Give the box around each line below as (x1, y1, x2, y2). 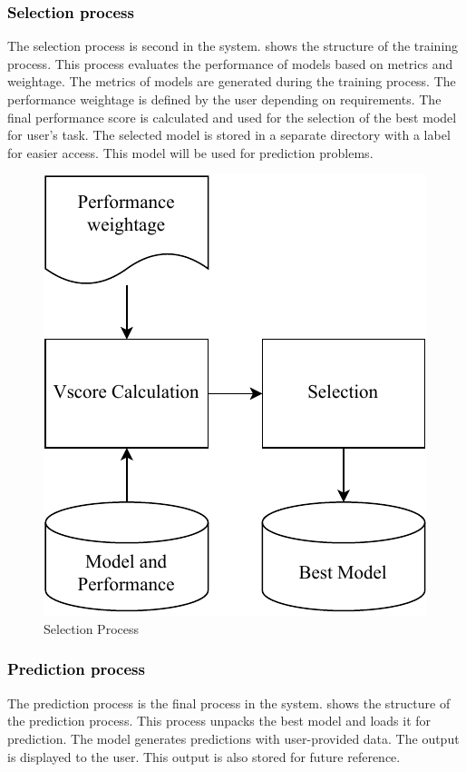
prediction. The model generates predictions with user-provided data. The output (7, 728, 460, 747)
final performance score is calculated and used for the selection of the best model (7, 107, 457, 126)
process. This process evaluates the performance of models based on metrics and (7, 54, 453, 73)
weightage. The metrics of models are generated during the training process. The (7, 72, 456, 91)
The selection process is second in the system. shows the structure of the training (7, 36, 459, 55)
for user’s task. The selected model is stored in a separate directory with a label (7, 125, 451, 144)
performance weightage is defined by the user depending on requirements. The (7, 90, 442, 108)
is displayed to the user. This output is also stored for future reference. (7, 747, 401, 766)
